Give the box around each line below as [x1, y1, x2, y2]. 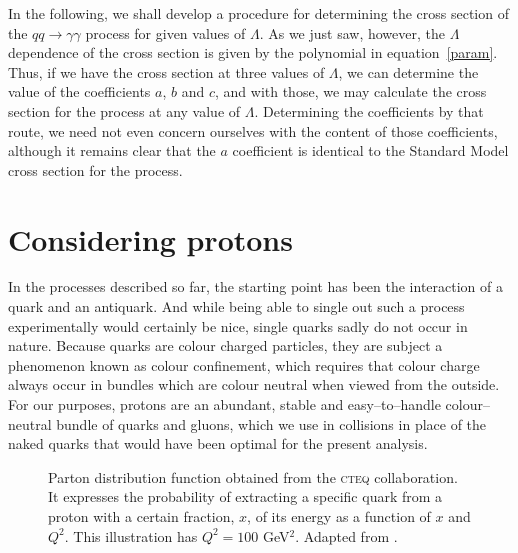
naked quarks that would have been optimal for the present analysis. [8, 433, 428, 454]
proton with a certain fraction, [48, 506, 235, 526]
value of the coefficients [8, 81, 151, 102]
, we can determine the [338, 61, 479, 82]
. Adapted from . [295, 525, 398, 546]
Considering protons [8, 218, 293, 259]
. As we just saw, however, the [259, 22, 446, 43]
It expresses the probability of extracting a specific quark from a [48, 486, 443, 507]
